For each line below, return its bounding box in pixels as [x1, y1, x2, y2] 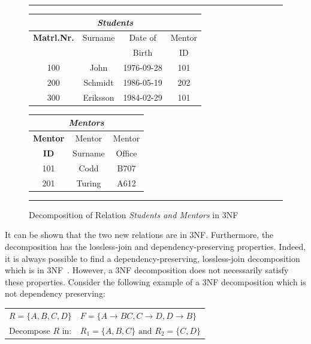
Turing [76, 176, 101, 189]
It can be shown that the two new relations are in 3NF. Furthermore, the [5, 228, 274, 241]
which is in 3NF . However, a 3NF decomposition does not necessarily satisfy [5, 264, 289, 276]
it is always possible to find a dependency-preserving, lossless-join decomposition [5, 252, 300, 264]
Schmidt [83, 76, 114, 88]
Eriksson [83, 90, 114, 103]
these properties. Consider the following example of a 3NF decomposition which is [5, 275, 306, 288]
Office [116, 147, 137, 159]
